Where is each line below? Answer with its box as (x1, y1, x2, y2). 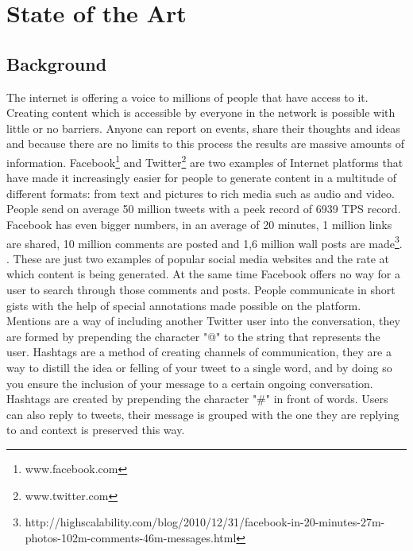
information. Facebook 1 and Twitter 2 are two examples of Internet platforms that (6, 151, 403, 170)
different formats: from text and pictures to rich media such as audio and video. (6, 184, 395, 201)
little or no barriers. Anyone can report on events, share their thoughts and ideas (6, 119, 400, 136)
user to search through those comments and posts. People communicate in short (6, 281, 396, 298)
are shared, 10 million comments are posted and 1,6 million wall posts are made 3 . (6, 232, 403, 251)
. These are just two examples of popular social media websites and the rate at (6, 250, 389, 266)
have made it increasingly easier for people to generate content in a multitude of (6, 169, 397, 186)
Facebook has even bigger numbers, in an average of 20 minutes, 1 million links (6, 215, 392, 232)
